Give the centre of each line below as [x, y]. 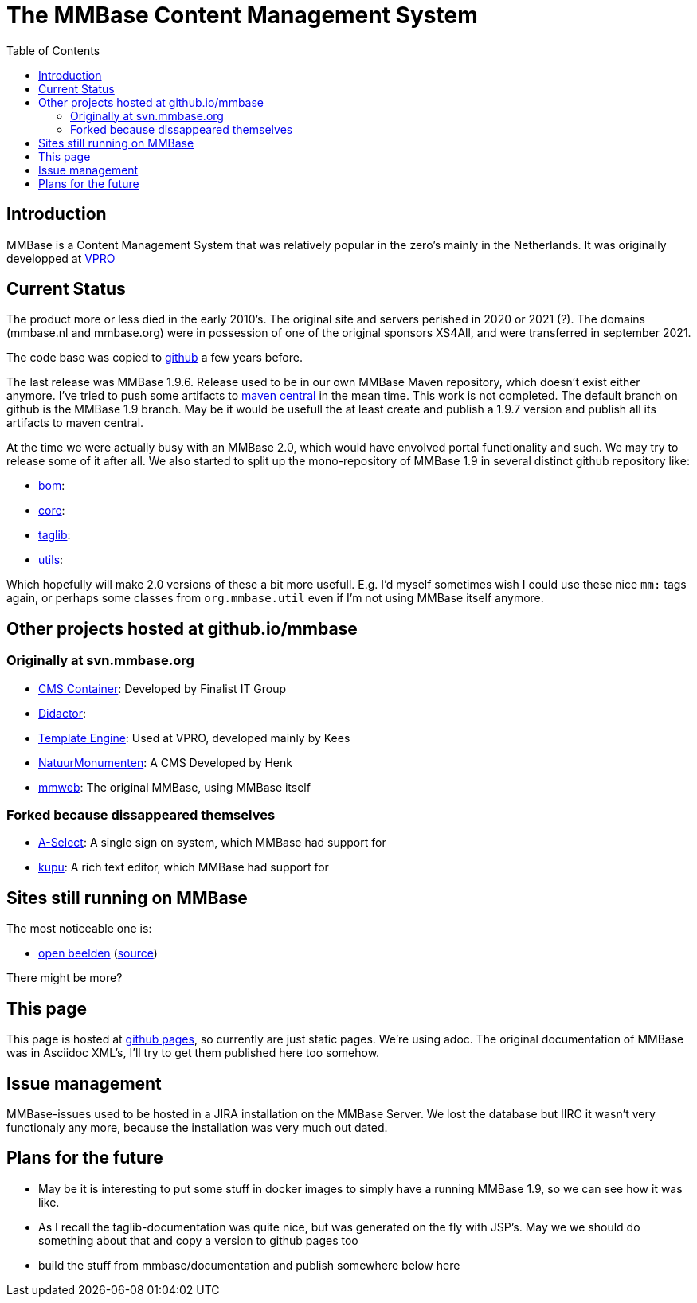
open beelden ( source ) [98, 953]
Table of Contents [53, 50]
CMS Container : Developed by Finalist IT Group [163, 688]
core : [52, 511]
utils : [51, 560]
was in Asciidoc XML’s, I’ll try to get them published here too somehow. [193, 1053]
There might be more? [65, 978]
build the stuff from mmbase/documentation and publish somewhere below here [249, 1265]
